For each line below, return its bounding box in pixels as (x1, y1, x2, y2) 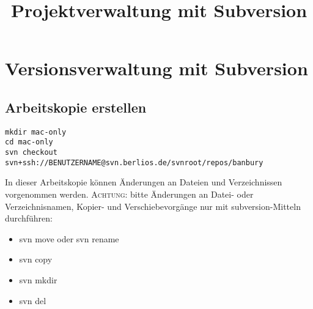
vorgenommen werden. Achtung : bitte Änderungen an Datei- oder (5, 187, 254, 200)
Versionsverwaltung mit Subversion (5, 56, 308, 81)
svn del (19, 294, 46, 307)
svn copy (19, 253, 53, 266)
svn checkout (5, 148, 57, 157)
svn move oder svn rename (19, 232, 119, 245)
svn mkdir (19, 273, 57, 286)
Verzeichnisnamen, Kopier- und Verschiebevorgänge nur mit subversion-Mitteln (5, 199, 301, 212)
